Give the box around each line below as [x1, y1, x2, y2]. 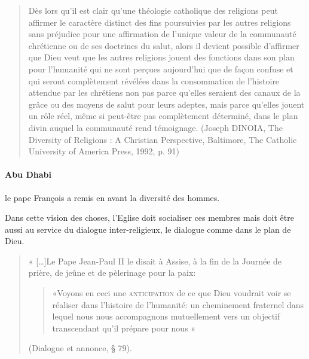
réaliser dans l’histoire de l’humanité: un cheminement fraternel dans [52, 298, 304, 311]
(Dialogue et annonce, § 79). [28, 342, 132, 354]
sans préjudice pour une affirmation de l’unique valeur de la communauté [28, 28, 296, 40]
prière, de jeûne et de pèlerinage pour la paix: [28, 266, 196, 279]
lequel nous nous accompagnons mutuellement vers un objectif [52, 310, 280, 323]
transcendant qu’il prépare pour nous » [52, 321, 196, 334]
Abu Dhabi [5, 168, 51, 181]
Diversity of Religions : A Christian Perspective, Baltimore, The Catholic [28, 133, 297, 145]
